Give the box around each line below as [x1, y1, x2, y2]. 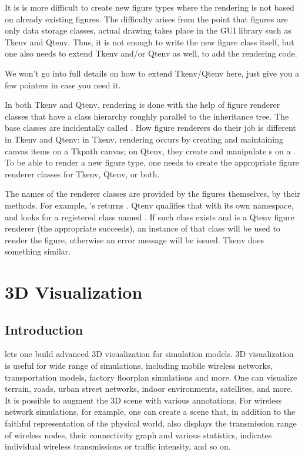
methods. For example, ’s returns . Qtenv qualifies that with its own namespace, [5, 199, 294, 211]
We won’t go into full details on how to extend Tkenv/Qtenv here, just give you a [5, 67, 300, 79]
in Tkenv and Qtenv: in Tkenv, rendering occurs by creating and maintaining [5, 133, 283, 145]
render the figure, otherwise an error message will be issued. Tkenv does [5, 233, 264, 246]
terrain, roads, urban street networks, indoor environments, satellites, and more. [5, 382, 293, 395]
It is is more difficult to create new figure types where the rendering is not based [5, 1, 294, 13]
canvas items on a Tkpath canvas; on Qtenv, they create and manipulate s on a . [5, 144, 296, 157]
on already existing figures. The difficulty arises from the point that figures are [5, 12, 288, 25]
